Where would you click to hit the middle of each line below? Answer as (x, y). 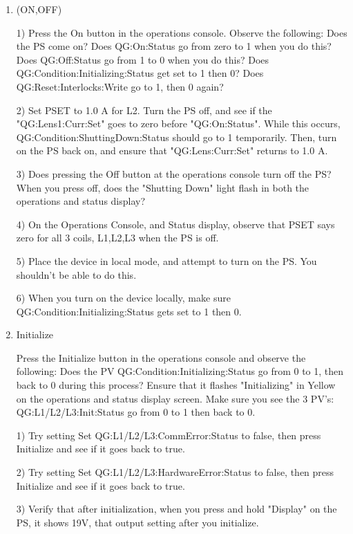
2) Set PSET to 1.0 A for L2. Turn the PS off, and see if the (144, 110)
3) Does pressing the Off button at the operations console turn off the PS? (174, 173)
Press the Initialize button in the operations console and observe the (161, 357)
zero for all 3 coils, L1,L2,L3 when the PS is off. (117, 238)
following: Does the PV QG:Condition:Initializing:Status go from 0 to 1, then (180, 371)
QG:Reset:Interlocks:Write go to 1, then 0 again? (120, 86)
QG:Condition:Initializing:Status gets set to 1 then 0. (129, 311)
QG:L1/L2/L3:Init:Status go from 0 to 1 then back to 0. (136, 412)
